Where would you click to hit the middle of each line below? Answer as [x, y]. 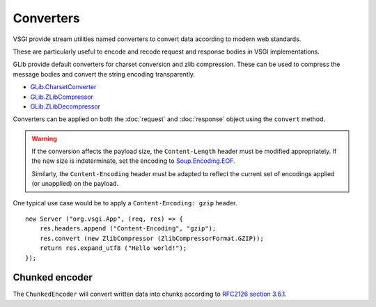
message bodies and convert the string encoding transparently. [104, 74]
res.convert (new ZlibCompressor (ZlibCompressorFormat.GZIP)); [151, 238]
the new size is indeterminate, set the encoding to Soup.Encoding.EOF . [134, 161]
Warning [44, 139]
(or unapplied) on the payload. [75, 184]
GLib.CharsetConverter [63, 87]
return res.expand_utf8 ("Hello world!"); [113, 248]
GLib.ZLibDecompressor [65, 106]
